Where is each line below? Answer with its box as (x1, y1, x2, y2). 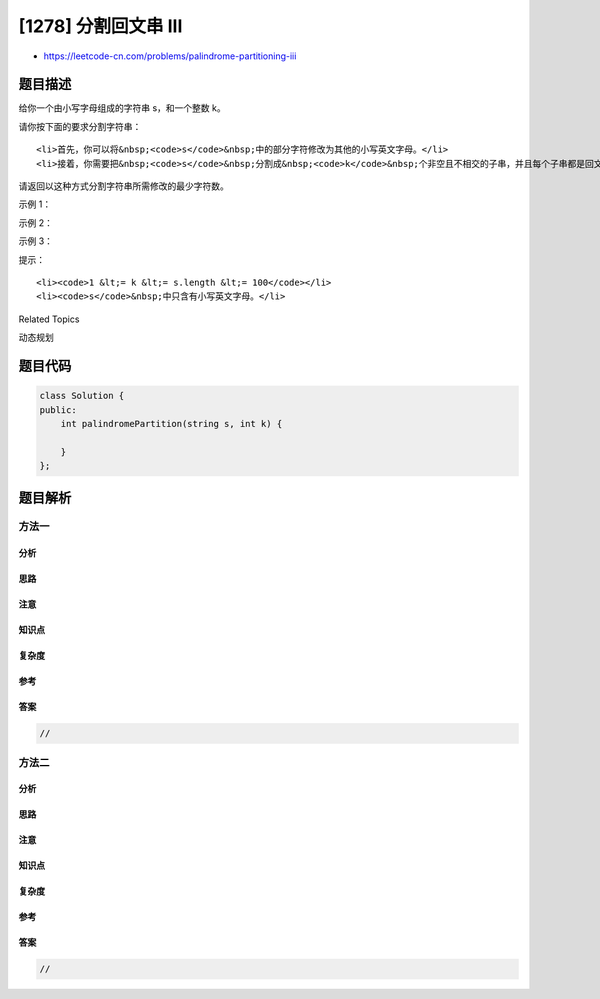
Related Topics (18, 313, 80, 325)
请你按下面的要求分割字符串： (18, 120, 142, 132)
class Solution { (39, 390, 125, 402)
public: (39, 404, 77, 415)
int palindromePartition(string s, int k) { (60, 418, 283, 429)
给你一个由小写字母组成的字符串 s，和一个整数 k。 (18, 102, 226, 114)
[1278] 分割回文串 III (18, 15, 183, 37)
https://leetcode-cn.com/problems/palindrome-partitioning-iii (43, 50, 297, 62)
